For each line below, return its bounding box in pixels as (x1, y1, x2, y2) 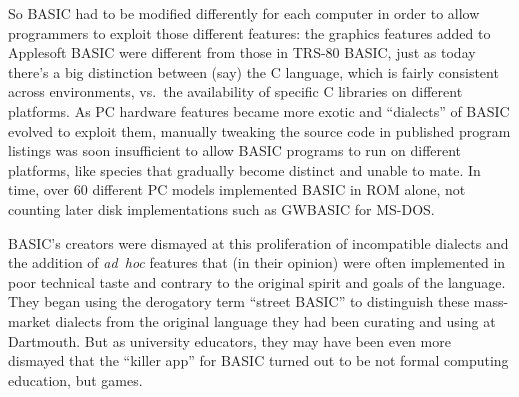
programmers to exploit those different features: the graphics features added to (8, 22, 491, 43)
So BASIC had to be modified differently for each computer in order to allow (8, 3, 480, 23)
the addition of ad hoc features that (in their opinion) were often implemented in (8, 252, 506, 273)
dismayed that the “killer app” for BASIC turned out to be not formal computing (8, 350, 509, 371)
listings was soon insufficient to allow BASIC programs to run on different (8, 140, 462, 161)
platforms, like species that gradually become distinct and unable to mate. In (8, 159, 481, 180)
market (8, 310, 51, 331)
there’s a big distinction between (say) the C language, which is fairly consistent (8, 61, 499, 82)
